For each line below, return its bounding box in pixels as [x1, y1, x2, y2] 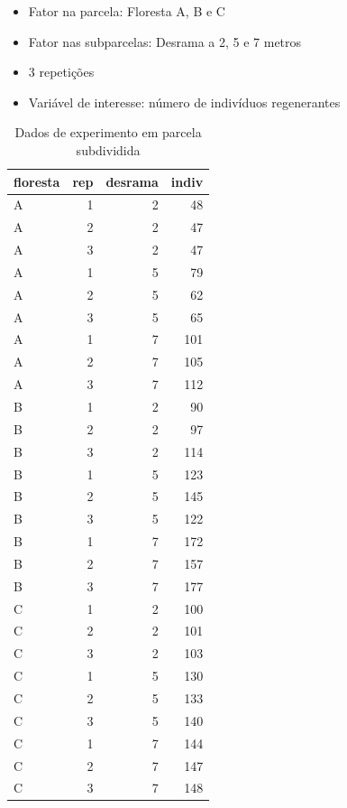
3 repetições [28, 62, 95, 81]
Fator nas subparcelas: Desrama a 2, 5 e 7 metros [28, 32, 302, 51]
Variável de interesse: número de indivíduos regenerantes [28, 92, 341, 111]
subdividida [76, 140, 141, 159]
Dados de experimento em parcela [14, 123, 202, 142]
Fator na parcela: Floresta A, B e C [28, 2, 225, 20]
